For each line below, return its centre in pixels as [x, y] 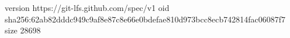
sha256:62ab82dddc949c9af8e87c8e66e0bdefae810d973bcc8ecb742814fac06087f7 [145, 19]
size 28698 [23, 30]
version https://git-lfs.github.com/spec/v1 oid [87, 7]
